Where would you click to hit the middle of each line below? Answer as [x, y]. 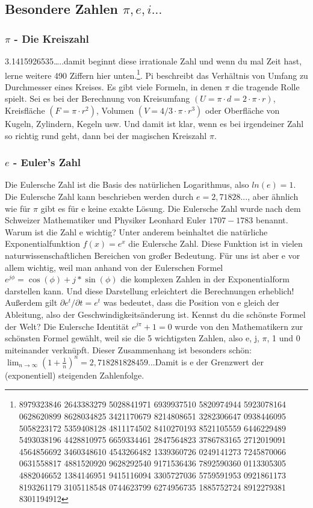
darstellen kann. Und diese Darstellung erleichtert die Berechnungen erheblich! [150, 290]
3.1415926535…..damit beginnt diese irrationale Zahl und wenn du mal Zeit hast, [153, 61]
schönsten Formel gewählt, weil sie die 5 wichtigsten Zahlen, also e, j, [132, 338]
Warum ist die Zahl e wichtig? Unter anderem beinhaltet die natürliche [136, 231]
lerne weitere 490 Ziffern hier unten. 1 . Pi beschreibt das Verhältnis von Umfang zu [156, 74]
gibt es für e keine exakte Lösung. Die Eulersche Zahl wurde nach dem [171, 208]
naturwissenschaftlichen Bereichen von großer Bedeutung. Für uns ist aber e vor [153, 255]
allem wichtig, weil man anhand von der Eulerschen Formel [114, 267]
